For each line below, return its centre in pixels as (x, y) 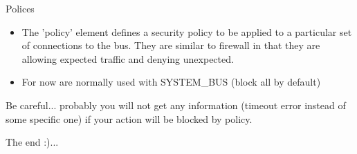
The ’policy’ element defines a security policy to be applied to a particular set (187, 31)
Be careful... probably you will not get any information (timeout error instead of (176, 105)
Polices (20, 8)
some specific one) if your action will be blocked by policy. (129, 118)
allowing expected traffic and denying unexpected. (128, 58)
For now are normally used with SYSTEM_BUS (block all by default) (171, 82)
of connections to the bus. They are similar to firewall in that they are (171, 45)
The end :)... (32, 142)
